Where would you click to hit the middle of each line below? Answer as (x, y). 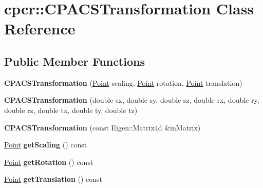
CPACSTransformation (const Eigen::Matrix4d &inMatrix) (102, 127)
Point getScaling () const (46, 145)
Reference (40, 29)
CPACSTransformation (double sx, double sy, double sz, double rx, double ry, (132, 100)
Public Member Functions (74, 61)
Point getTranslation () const (53, 179)
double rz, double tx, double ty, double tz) (71, 110)
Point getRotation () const (49, 162)
